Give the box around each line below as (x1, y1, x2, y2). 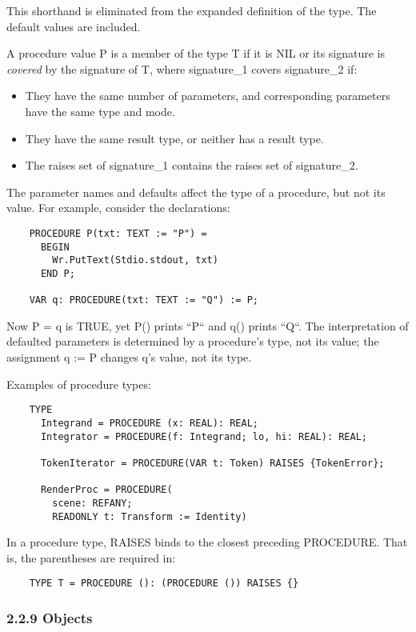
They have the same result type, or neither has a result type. (25, 130, 324, 146)
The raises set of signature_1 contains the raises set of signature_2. (25, 157, 358, 174)
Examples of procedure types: (6, 375, 151, 392)
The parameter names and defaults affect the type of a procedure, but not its (6, 183, 386, 200)
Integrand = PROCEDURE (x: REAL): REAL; (40, 417, 258, 429)
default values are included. (6, 18, 141, 34)
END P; (40, 267, 75, 279)
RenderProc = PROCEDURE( (40, 484, 173, 496)
